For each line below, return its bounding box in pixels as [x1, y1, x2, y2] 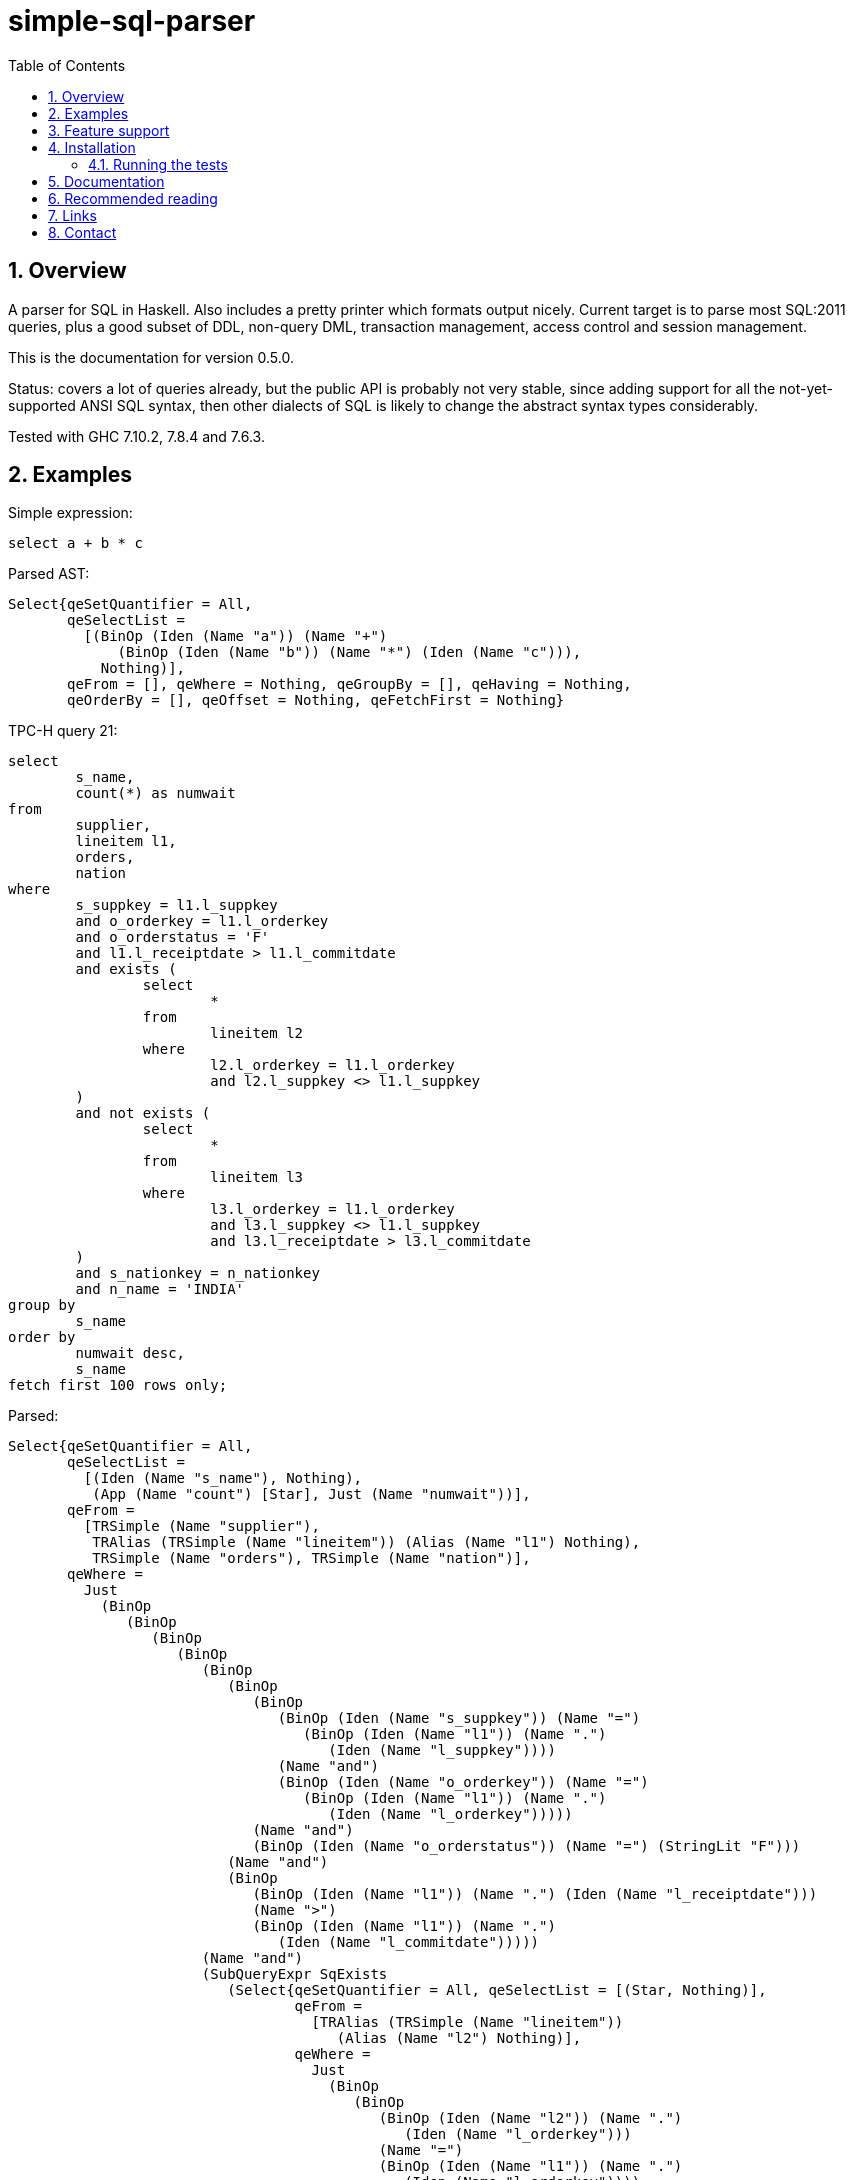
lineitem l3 [210, 1169, 304, 1186]
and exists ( [75, 961, 177, 978]
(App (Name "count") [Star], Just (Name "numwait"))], [92, 1486, 531, 1503]
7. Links [48, 206, 97, 224]
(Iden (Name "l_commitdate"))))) [277, 1934, 540, 1951]
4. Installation [48, 138, 136, 156]
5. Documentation [48, 172, 165, 190]
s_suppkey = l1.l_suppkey [75, 897, 278, 914]
